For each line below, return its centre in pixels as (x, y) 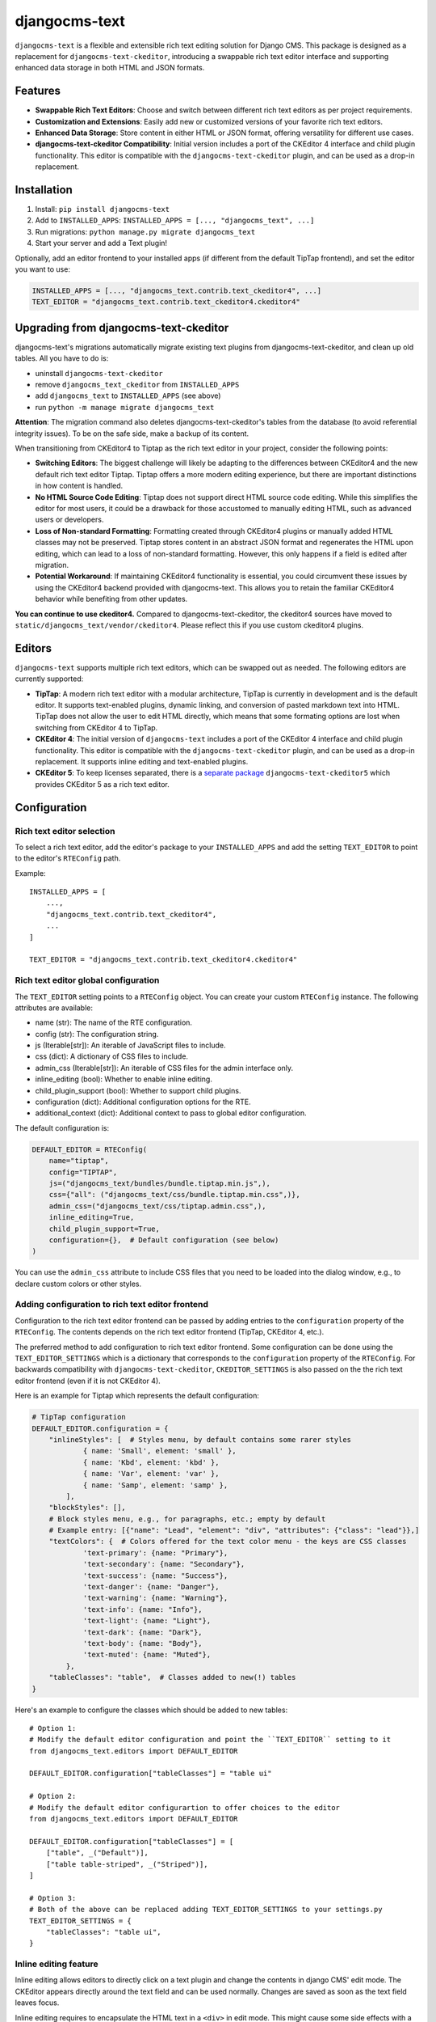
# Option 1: (53, 1728)
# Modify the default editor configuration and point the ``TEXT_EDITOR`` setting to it (210, 1740)
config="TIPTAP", (83, 1172)
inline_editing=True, (92, 1218)
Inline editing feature (57, 1964)
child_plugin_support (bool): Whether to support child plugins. (138, 1090)
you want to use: (42, 269)
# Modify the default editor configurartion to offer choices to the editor (185, 1807)
